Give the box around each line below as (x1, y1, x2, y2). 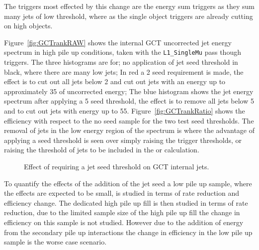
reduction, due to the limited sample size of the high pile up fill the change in (4, 207, 240, 218)
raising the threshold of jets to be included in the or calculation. (4, 144, 199, 155)
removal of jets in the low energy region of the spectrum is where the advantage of (4, 125, 255, 135)
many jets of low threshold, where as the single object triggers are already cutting (4, 10, 253, 21)
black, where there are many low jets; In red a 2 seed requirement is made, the (4, 66, 244, 77)
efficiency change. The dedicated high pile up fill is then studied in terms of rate (4, 197, 248, 208)
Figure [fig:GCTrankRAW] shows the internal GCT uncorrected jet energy (4, 37, 232, 47)
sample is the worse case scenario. (4, 237, 107, 247)
